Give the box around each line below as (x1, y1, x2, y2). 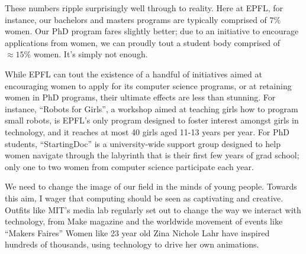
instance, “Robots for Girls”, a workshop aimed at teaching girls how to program (5, 102, 298, 115)
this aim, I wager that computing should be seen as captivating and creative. (5, 191, 284, 204)
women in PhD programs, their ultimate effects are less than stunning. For (5, 91, 276, 103)
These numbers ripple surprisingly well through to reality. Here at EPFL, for (5, 2, 284, 14)
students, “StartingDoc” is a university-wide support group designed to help (5, 137, 281, 149)
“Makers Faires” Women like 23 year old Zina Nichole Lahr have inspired (5, 226, 270, 239)
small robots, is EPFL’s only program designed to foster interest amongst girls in (5, 114, 299, 126)
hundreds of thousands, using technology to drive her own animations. (5, 238, 259, 250)
